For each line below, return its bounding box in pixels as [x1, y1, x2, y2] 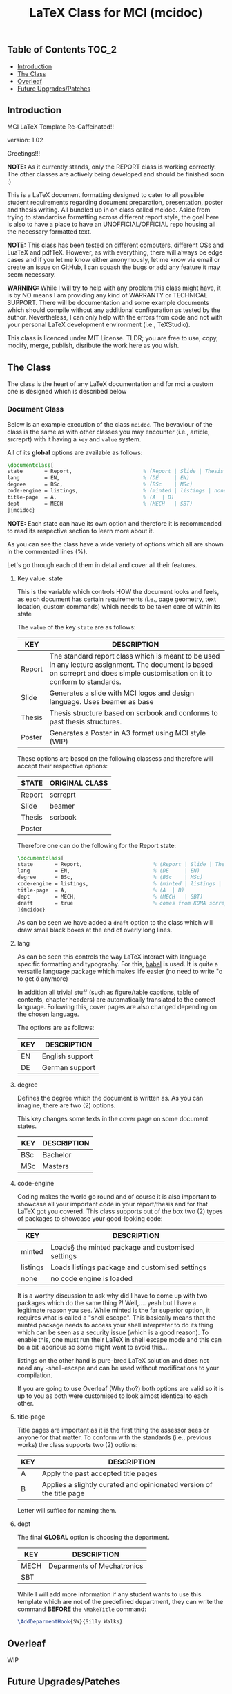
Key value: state [17, 574, 64, 582]
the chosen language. [17, 1010, 79, 1018]
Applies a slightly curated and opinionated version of [41, 1480, 213, 1490]
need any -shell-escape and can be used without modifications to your [17, 1364, 220, 1372]
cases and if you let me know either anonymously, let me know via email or [7, 256, 221, 264]
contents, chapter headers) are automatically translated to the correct [17, 995, 216, 1004]
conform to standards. [49, 676, 122, 686]
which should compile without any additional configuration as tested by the [7, 306, 221, 314]
